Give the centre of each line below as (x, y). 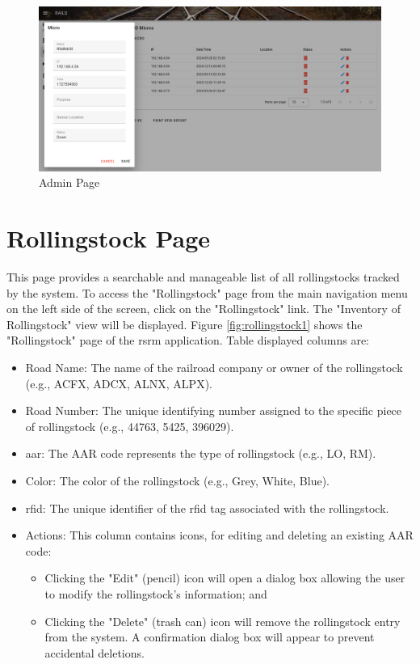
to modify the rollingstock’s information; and (156, 593)
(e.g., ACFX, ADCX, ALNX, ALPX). (119, 383)
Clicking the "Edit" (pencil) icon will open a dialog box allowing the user (225, 578)
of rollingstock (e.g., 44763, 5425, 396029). (130, 426)
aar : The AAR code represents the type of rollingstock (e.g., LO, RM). (201, 453)
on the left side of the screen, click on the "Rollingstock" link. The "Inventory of (204, 309)
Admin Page (69, 182)
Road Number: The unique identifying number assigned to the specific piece (214, 410)
